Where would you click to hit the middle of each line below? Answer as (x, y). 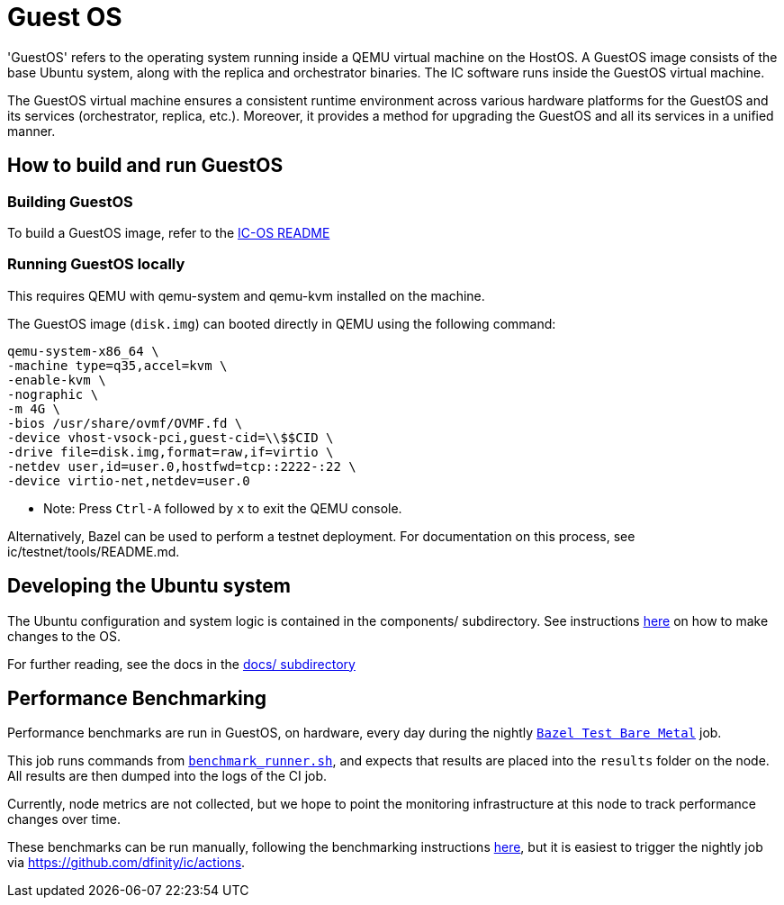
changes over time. (64, 819)
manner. (32, 131)
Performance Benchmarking (137, 698)
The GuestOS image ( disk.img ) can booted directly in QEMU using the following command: (282, 323)
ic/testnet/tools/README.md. (94, 551)
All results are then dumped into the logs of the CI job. (167, 776)
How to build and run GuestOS (145, 166)
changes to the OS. (64, 636)
